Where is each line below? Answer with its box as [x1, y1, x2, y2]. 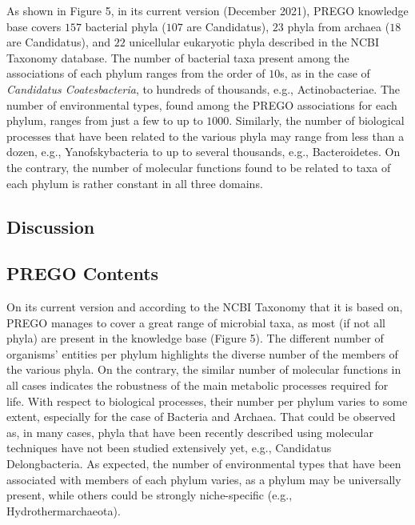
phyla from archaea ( [287, 18, 390, 34]
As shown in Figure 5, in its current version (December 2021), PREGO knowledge [6, 2, 409, 18]
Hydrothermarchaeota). [6, 502, 121, 519]
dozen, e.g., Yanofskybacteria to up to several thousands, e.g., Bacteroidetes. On [6, 143, 401, 160]
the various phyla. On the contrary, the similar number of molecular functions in [6, 361, 401, 378]
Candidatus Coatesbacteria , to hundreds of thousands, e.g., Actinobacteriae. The [6, 80, 401, 97]
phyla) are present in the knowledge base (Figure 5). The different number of [6, 330, 384, 347]
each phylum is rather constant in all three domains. [6, 174, 263, 191]
